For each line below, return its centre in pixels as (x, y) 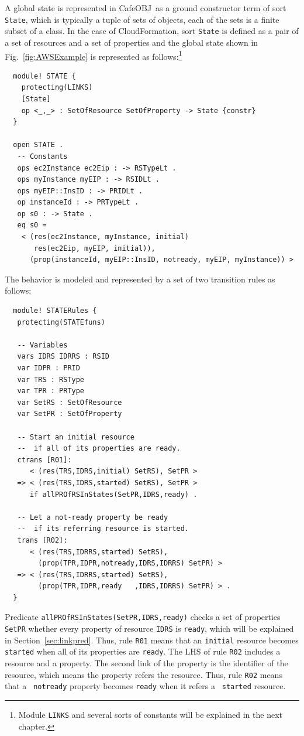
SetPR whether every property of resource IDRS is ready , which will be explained (149, 628)
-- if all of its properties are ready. (99, 449)
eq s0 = (32, 225)
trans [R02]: (42, 540)
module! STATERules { (55, 311)
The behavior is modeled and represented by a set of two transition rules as (140, 279)
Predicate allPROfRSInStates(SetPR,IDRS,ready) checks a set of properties (143, 617)
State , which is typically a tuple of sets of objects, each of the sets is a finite (142, 19)
